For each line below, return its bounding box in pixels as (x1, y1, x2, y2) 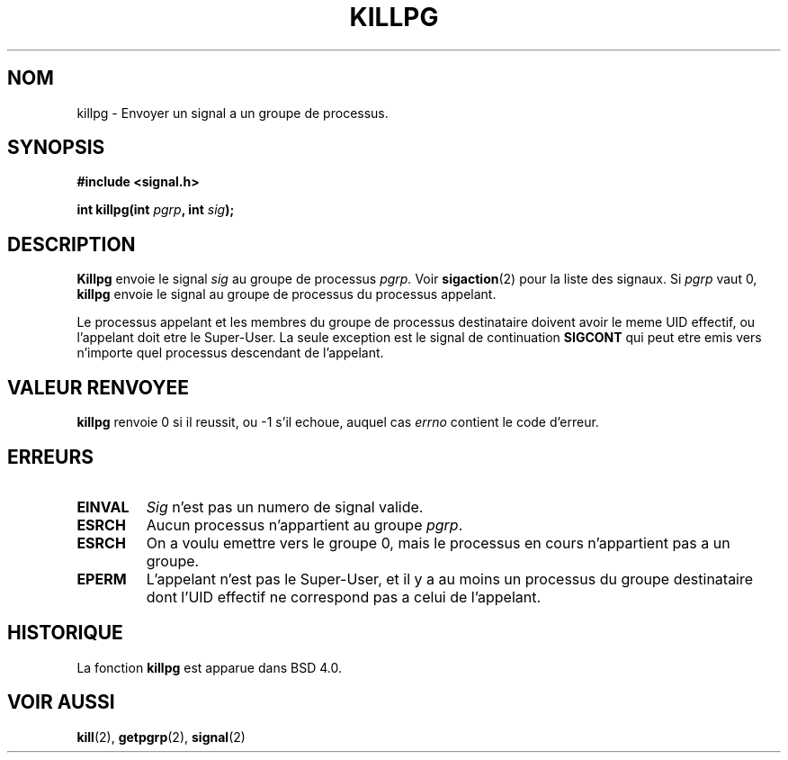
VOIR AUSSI (7, 691, 115, 714)
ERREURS (7, 445, 94, 468)
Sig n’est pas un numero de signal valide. (146, 497, 424, 516)
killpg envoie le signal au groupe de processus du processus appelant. (76, 286, 497, 303)
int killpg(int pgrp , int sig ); (76, 202, 235, 218)
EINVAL (76, 497, 130, 516)
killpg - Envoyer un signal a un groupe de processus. (76, 104, 389, 121)
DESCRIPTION (7, 232, 136, 256)
